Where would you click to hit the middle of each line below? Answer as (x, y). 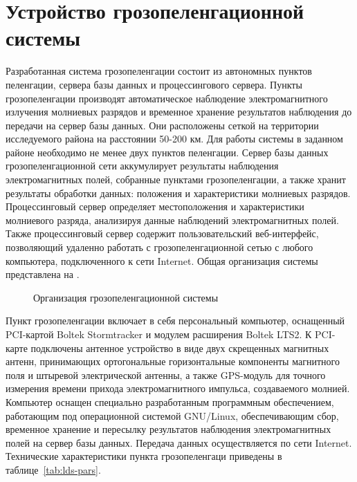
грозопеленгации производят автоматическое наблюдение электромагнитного (167, 98)
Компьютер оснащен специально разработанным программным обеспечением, (170, 401)
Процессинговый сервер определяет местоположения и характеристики (155, 206)
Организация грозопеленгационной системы (126, 297)
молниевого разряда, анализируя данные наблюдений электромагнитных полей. (172, 220)
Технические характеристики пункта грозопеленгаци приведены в (144, 456)
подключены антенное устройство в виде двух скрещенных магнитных (180, 347)
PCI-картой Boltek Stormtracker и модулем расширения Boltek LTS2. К (159, 334)
